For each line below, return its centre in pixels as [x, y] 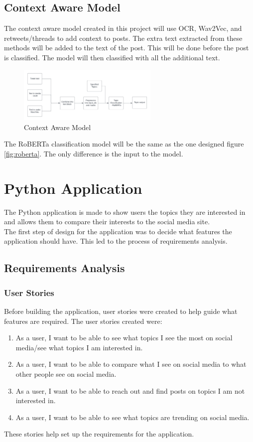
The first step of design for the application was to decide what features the [118, 231]
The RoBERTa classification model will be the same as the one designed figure [124, 144]
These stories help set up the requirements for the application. [99, 434]
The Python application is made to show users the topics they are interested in [125, 212]
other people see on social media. [66, 374]
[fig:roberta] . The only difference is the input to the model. [94, 153]
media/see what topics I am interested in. [79, 347]
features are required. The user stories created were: [83, 321]
